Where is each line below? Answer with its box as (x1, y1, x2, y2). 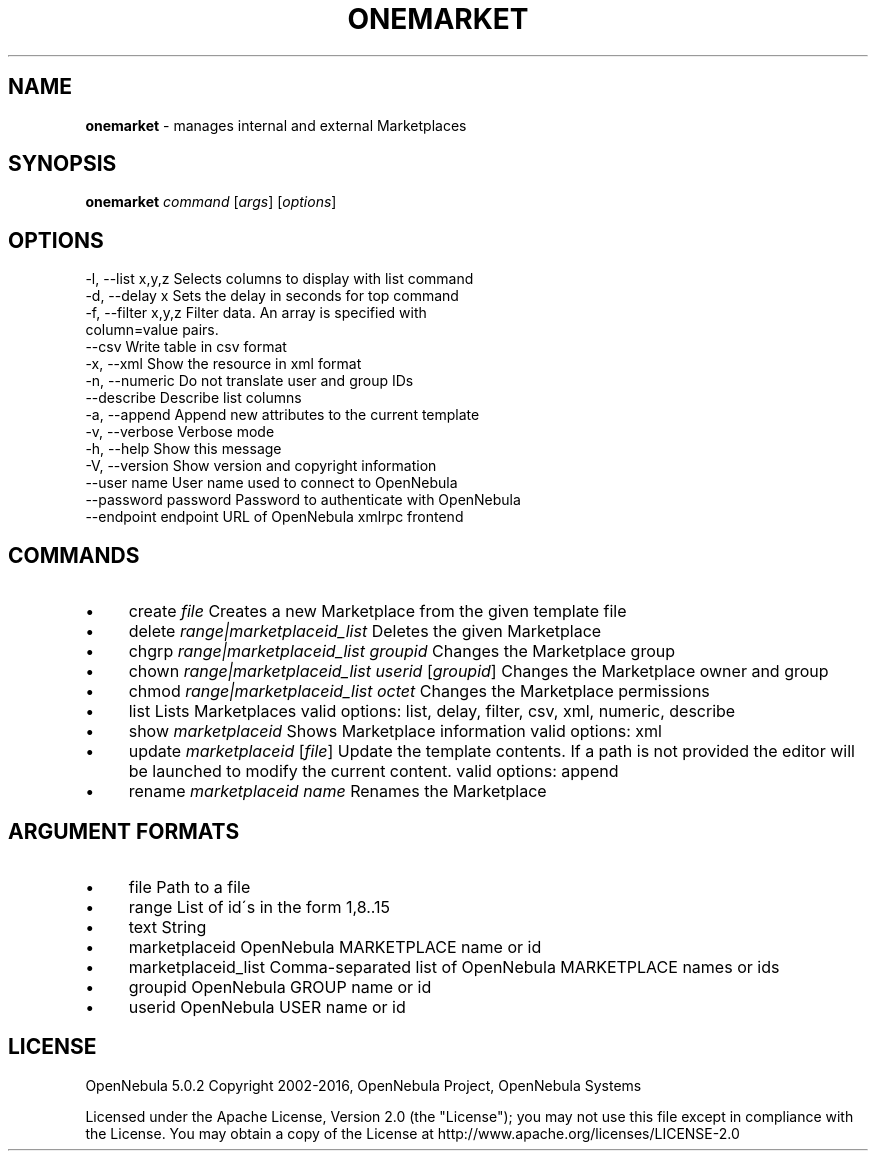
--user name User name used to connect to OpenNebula (85, 474, 458, 492)
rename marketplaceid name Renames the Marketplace (128, 781, 547, 802)
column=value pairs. (85, 321, 219, 339)
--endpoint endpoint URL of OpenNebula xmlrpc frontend (85, 508, 464, 526)
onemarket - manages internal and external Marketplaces (85, 116, 467, 134)
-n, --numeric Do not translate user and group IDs (85, 372, 414, 390)
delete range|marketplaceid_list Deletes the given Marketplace (128, 621, 602, 642)
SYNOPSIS (8, 151, 117, 177)
